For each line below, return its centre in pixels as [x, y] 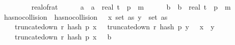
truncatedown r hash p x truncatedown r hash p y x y [114, 27]
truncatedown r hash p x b [63, 36]
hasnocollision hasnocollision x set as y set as [86, 16]
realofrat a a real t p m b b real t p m [131, 7]
